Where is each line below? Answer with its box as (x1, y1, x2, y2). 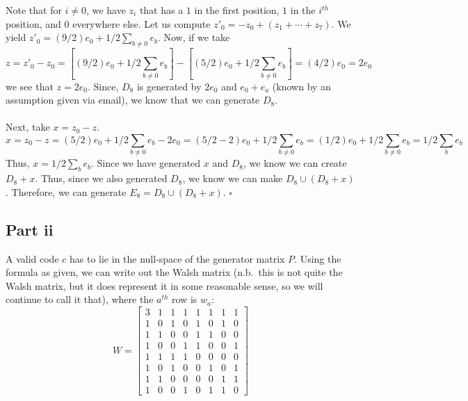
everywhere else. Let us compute (72, 16, 211, 31)
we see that (6, 79, 54, 93)
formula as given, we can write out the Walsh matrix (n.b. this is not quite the (6, 265, 343, 279)
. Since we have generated (90, 156, 201, 170)
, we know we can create (243, 156, 347, 170)
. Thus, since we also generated (35, 171, 168, 186)
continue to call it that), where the (6, 292, 154, 306)
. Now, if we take (157, 30, 230, 44)
